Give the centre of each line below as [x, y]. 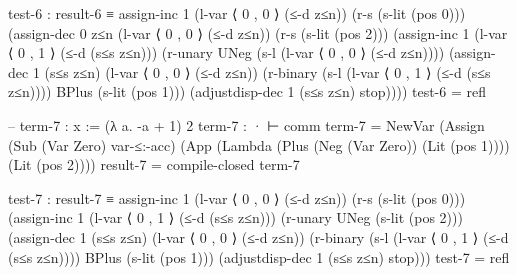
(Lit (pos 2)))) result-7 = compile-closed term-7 [154, 164]
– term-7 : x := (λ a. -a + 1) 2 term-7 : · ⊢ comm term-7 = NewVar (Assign [246, 124]
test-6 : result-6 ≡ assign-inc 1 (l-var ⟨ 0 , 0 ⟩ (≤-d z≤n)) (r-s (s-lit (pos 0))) [237, 13]
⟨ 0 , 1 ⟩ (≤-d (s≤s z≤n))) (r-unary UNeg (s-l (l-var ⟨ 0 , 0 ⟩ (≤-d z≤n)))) [226, 52]
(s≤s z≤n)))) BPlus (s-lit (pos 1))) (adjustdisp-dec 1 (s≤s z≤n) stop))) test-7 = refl [259, 256]
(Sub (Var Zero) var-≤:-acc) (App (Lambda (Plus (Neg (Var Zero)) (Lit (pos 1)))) [259, 144]
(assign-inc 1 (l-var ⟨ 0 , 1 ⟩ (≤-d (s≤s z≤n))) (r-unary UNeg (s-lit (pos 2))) [235, 217]
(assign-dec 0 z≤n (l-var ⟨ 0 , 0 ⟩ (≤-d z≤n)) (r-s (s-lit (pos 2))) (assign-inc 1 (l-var [258, 32]
